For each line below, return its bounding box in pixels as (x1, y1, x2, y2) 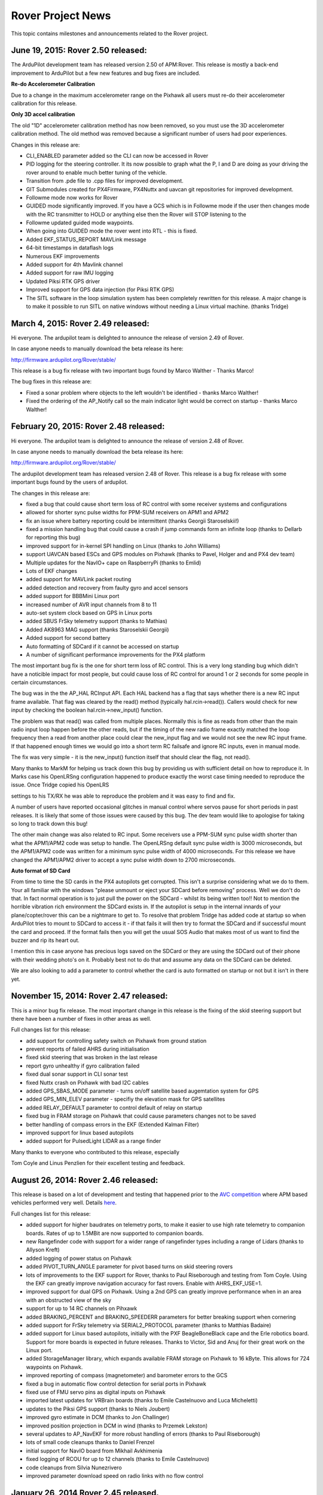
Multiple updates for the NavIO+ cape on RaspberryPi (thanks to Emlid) (26, 559, 202, 566)
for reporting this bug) (26, 534, 81, 541)
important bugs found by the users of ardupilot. (11, 478, 128, 486)
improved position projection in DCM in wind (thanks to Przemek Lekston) (26, 1422, 208, 1429)
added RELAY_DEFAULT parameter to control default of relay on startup (26, 1104, 203, 1111)
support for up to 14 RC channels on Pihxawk (26, 1305, 138, 1312)
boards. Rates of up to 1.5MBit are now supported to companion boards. (26, 1229, 204, 1237)
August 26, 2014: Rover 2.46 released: (11, 1175, 159, 1185)
